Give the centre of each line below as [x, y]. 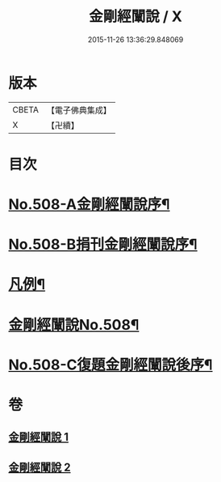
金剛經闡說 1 [39, 437]
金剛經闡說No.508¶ [74, 324]
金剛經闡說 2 [40, 467]
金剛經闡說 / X [136, 17]
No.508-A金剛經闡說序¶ [90, 205]
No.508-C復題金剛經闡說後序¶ [110, 365]
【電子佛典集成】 [79, 110]
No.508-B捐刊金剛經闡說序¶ [103, 245]
